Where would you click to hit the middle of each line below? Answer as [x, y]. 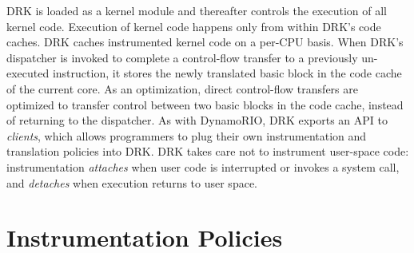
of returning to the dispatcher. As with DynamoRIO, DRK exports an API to [197, 120]
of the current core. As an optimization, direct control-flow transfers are [182, 88]
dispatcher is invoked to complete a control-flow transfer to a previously [182, 57]
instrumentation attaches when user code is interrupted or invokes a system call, [203, 166]
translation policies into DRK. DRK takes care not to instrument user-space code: [208, 151]
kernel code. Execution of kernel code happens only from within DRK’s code [194, 26]
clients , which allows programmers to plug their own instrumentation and [187, 135]
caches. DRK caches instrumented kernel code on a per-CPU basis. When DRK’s [205, 42]
